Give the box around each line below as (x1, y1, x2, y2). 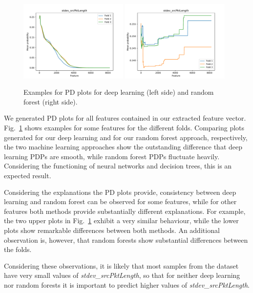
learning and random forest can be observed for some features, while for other (4, 196, 237, 207)
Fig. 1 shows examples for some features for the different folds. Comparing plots (4, 123, 245, 132)
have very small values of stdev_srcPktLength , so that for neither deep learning (4, 270, 240, 280)
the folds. (4, 244, 32, 254)
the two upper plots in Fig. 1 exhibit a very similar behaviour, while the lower (4, 215, 239, 226)
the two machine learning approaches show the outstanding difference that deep (4, 142, 242, 152)
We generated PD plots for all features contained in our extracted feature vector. (4, 113, 246, 123)
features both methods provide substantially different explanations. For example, (4, 206, 246, 216)
